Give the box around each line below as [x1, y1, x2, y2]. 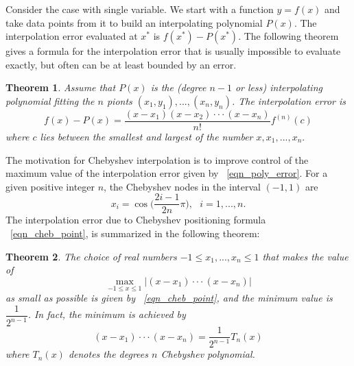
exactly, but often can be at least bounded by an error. [5, 57, 237, 71]
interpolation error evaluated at [5, 29, 138, 43]
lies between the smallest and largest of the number [40, 130, 253, 144]
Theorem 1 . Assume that [5, 80, 116, 95]
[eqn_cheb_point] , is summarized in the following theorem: [10, 226, 260, 241]
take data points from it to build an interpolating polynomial [5, 15, 263, 29]
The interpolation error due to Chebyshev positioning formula [5, 212, 266, 227]
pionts [106, 93, 132, 108]
